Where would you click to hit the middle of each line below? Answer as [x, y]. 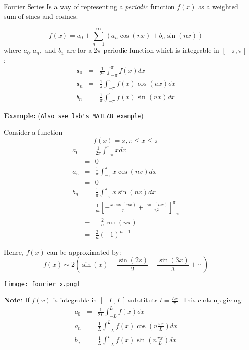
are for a [79, 50]
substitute [143, 300]
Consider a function [33, 132]
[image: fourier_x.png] [42, 284]
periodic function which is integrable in [161, 50]
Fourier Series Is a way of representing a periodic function [89, 6]
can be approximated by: [84, 251]
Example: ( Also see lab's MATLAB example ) [74, 116]
